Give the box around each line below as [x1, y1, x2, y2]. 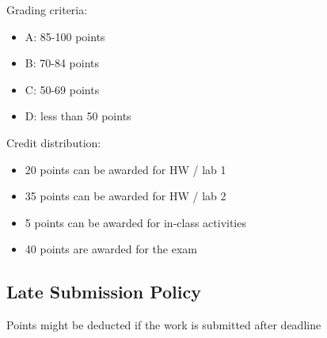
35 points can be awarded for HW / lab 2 [25, 188, 226, 204]
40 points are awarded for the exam [25, 241, 197, 257]
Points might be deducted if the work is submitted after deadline [6, 317, 321, 333]
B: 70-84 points [25, 55, 100, 71]
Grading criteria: [6, 2, 88, 17]
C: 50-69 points [25, 81, 100, 97]
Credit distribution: [6, 134, 101, 150]
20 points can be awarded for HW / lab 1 [25, 161, 226, 177]
